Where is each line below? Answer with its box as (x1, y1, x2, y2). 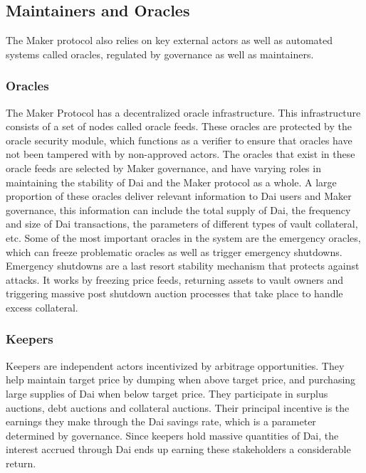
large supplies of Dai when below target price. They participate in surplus (6, 386, 328, 400)
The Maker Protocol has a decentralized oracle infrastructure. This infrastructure (6, 105, 361, 119)
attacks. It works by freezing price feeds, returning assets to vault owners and (6, 272, 344, 287)
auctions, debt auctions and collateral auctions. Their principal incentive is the (6, 400, 350, 415)
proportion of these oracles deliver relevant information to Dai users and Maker (6, 188, 352, 203)
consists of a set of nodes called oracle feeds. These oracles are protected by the (6, 119, 352, 134)
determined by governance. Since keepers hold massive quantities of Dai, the (6, 427, 339, 442)
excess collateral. (6, 299, 78, 314)
